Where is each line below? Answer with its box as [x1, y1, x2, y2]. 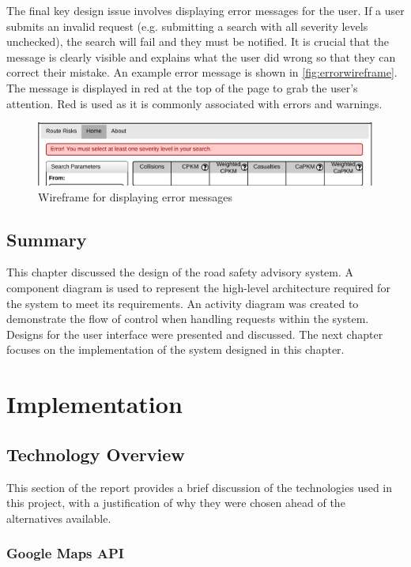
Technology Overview [6, 441, 185, 466]
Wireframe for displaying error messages [38, 188, 232, 205]
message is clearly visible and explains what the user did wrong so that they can [6, 48, 396, 65]
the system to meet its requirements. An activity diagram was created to [6, 295, 359, 311]
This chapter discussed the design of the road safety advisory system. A [6, 264, 354, 280]
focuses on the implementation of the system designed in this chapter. [6, 341, 345, 358]
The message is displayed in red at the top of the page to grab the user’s [6, 79, 358, 96]
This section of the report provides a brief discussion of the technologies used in [6, 479, 393, 495]
